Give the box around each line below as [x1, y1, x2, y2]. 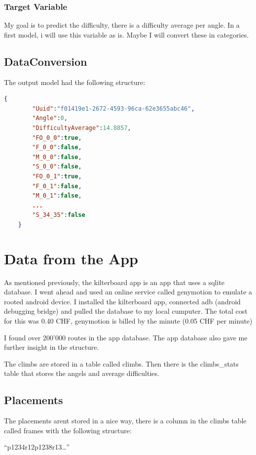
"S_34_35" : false [32, 211, 85, 219]
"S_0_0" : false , [32, 163, 82, 170]
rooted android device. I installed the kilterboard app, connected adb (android [4, 296, 241, 306]
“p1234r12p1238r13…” [4, 442, 70, 452]
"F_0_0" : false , [32, 144, 82, 151]
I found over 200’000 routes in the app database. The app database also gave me [4, 332, 248, 342]
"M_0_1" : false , [32, 192, 82, 200]
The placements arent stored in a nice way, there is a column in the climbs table [4, 415, 247, 426]
